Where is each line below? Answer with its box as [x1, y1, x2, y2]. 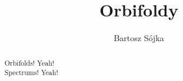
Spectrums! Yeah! [4, 67, 58, 77]
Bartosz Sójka [114, 32, 164, 44]
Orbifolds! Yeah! [4, 58, 55, 67]
